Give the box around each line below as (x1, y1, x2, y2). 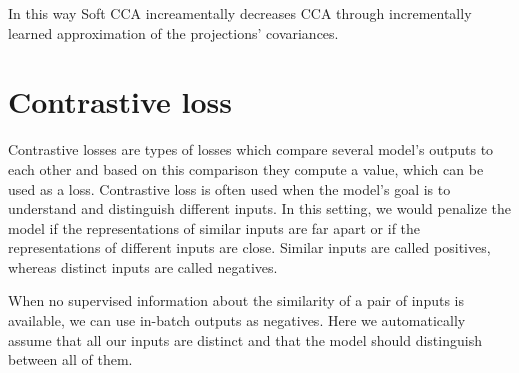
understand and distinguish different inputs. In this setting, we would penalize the (8, 198, 512, 219)
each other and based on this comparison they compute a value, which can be (8, 158, 484, 179)
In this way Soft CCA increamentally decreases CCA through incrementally (8, 3, 472, 23)
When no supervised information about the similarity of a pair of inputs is (8, 290, 464, 311)
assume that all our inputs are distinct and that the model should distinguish (8, 329, 482, 350)
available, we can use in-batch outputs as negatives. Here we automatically (8, 310, 466, 331)
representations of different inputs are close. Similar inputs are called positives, (8, 237, 491, 258)
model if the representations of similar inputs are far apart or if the (8, 217, 421, 238)
